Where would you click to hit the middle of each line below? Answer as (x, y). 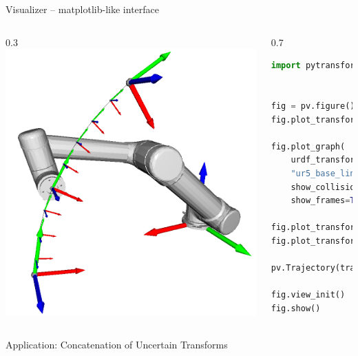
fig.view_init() (308, 295)
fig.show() (296, 308)
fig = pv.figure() (313, 106)
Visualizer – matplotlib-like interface (82, 9)
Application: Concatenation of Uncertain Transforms (117, 345)
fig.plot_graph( (308, 146)
